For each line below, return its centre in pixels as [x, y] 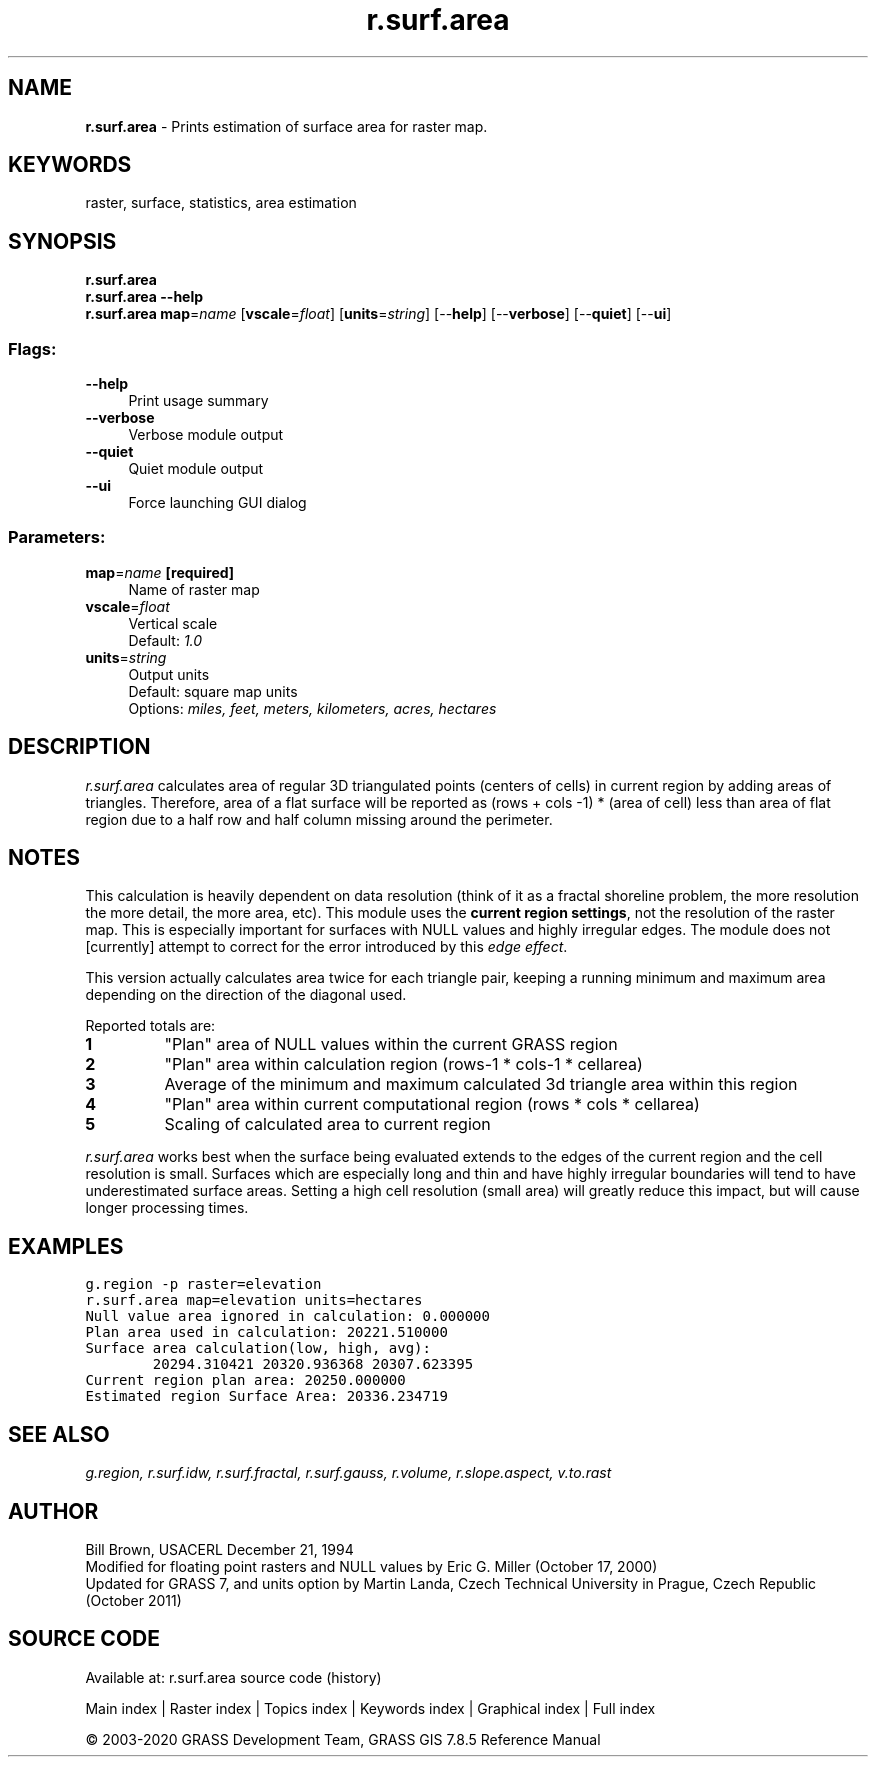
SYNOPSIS [62, 241]
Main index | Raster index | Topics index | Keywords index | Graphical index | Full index [370, 1708]
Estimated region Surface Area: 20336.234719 [266, 1396]
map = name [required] [160, 572]
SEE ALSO [59, 1434]
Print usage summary [198, 401]
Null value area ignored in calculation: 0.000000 [287, 1316]
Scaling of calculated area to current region [327, 1124]
